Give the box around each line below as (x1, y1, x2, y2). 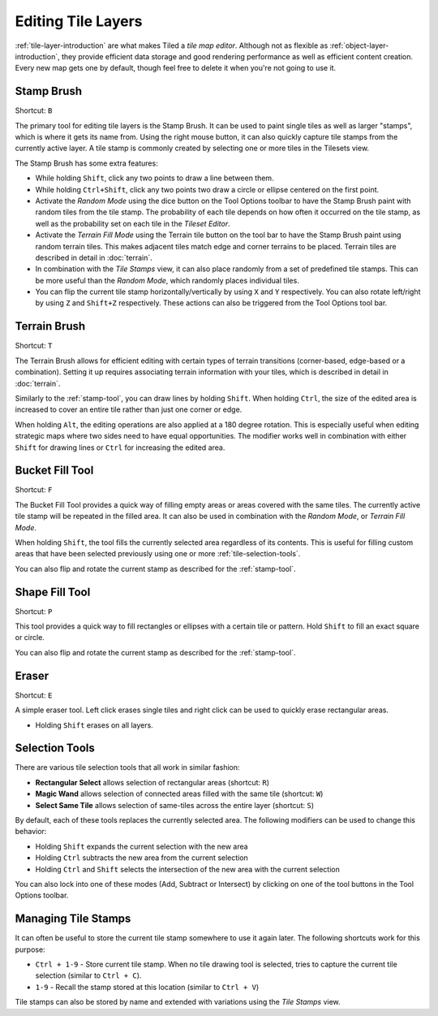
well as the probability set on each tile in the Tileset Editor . (35, 218, 230, 228)
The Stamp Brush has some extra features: (15, 158, 158, 168)
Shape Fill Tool (15, 585, 91, 599)
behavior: (15, 827, 47, 837)
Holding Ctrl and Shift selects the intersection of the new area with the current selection (35, 864, 340, 874)
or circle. (15, 633, 45, 642)
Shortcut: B (15, 106, 53, 115)
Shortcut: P (15, 606, 53, 616)
